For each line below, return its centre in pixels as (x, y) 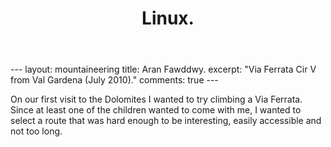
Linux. (168, 18)
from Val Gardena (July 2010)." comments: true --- (114, 80)
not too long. (36, 131)
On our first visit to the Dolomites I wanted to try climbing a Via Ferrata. (156, 99)
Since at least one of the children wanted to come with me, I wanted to (156, 110)
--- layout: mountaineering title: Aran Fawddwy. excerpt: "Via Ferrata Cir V (163, 69)
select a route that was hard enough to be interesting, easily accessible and (166, 121)
